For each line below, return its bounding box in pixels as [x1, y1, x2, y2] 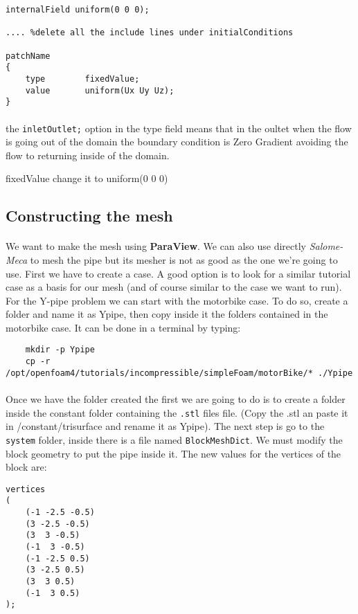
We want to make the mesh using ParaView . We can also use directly [6, 239, 306, 253]
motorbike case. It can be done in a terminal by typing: [6, 320, 241, 334]
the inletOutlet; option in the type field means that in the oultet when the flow [6, 120, 352, 135]
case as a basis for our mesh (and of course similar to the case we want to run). [6, 280, 342, 294]
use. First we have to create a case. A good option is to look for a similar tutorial [6, 266, 351, 280]
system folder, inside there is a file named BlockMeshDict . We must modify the [6, 432, 343, 446]
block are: [6, 460, 47, 474]
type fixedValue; [25, 73, 140, 84]
